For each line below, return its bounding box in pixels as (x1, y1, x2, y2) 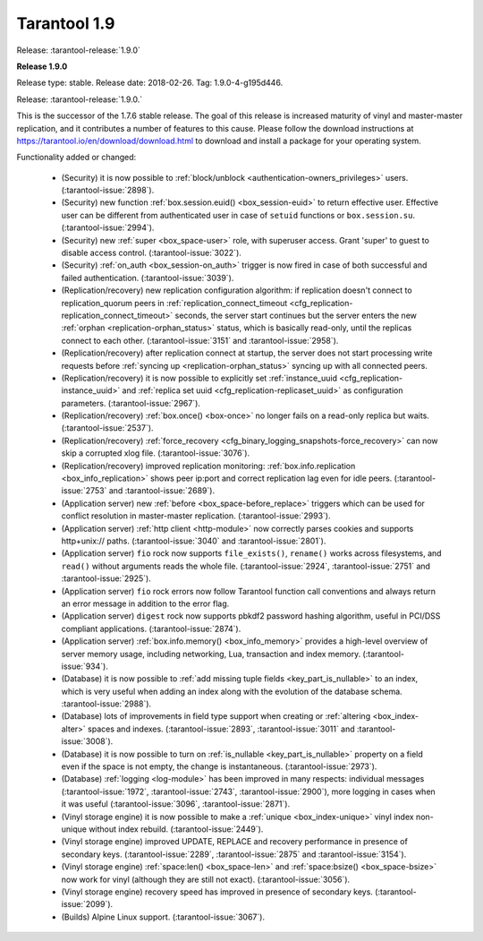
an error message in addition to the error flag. (61, 598, 230, 609)
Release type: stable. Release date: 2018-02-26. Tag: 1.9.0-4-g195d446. (16, 77, 284, 89)
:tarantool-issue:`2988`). (61, 698, 152, 709)
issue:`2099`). (61, 899, 114, 910)
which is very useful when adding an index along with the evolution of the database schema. (61, 686, 402, 697)
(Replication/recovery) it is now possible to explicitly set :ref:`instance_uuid (61, 372, 338, 383)
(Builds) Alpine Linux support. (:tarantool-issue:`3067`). (61, 911, 266, 922)
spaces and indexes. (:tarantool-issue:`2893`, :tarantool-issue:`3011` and (88, 723, 355, 734)
